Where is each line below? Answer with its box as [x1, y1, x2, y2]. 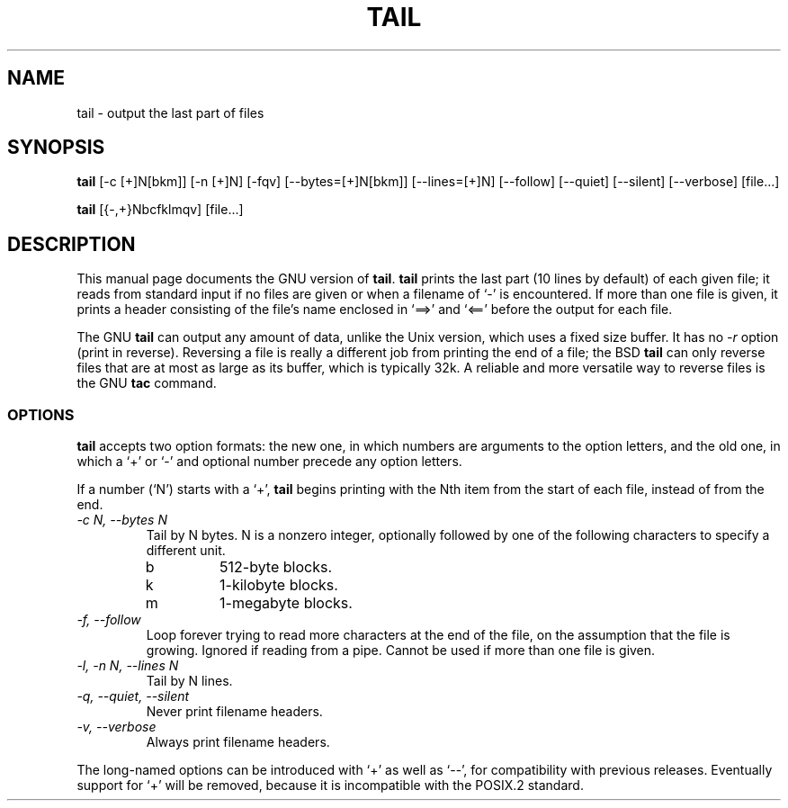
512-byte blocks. [219, 558, 333, 577]
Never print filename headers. [146, 704, 323, 720]
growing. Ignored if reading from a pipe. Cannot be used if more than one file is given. [146, 642, 656, 659]
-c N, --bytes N [76, 512, 167, 528]
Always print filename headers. [146, 734, 330, 750]
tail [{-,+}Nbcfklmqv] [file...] [76, 202, 244, 218]
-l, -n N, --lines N [76, 658, 179, 674]
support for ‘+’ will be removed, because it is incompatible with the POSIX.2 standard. [76, 777, 584, 794]
